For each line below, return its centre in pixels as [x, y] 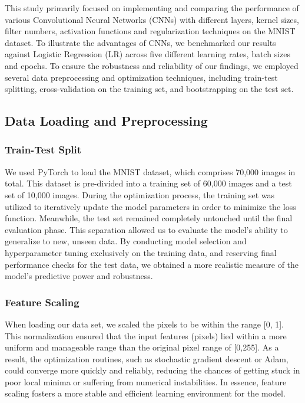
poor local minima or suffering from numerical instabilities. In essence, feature [146, 381]
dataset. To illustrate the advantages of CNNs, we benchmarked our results [140, 42]
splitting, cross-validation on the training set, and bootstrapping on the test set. [149, 89]
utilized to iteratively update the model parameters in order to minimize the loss [150, 206]
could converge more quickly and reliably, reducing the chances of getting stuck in [152, 370]
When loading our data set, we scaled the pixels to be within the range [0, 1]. [144, 324]
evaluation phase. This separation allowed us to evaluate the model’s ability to [146, 229]
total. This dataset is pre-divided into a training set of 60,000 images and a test [148, 183]
